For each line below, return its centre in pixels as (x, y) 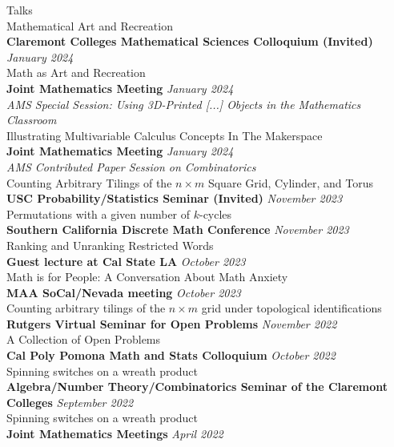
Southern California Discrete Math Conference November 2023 (178, 230)
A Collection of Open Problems (84, 339)
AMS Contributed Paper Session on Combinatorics (131, 166)
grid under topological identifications (291, 308)
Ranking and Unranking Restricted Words (110, 245)
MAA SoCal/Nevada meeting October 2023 (124, 292)
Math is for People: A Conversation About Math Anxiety (147, 277)
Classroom (32, 120)
